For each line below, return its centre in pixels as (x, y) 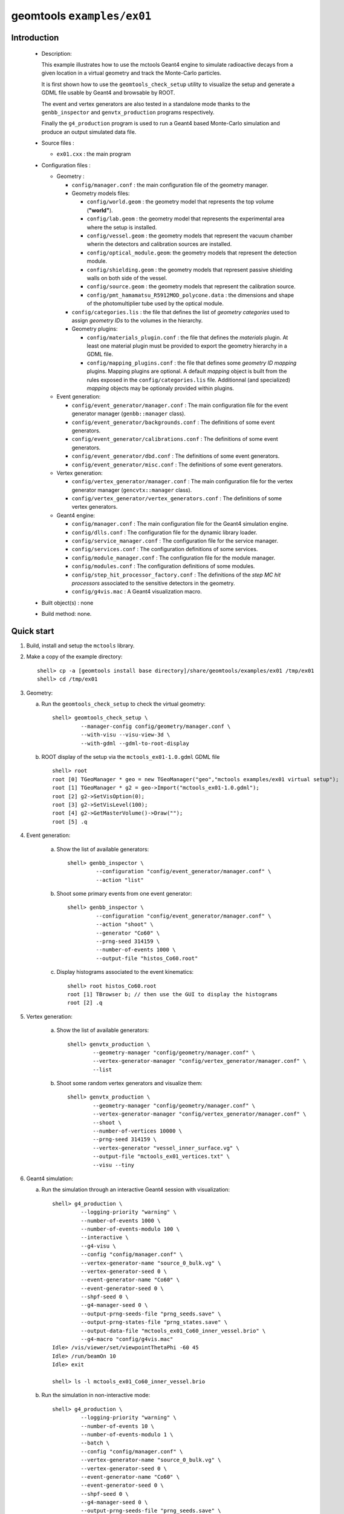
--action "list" (120, 880)
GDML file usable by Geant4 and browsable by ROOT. (108, 93)
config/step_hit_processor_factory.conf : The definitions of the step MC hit (176, 575)
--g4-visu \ (98, 1246)
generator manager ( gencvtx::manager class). (132, 490)
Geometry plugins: (95, 329)
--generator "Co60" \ (128, 933)
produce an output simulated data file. (89, 132)
